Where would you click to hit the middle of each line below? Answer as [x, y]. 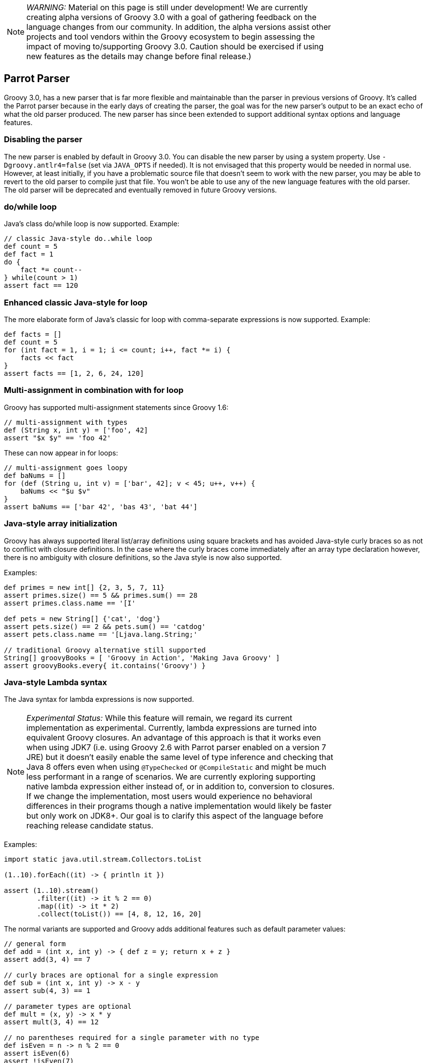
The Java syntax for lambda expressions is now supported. [99, 699]
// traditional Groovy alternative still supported [105, 650]
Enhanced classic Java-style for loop [76, 302]
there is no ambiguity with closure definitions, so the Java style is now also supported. [143, 557]
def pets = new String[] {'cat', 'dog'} [82, 618]
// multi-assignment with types [66, 422]
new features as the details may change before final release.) [139, 56]
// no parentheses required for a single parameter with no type [132, 1038]
